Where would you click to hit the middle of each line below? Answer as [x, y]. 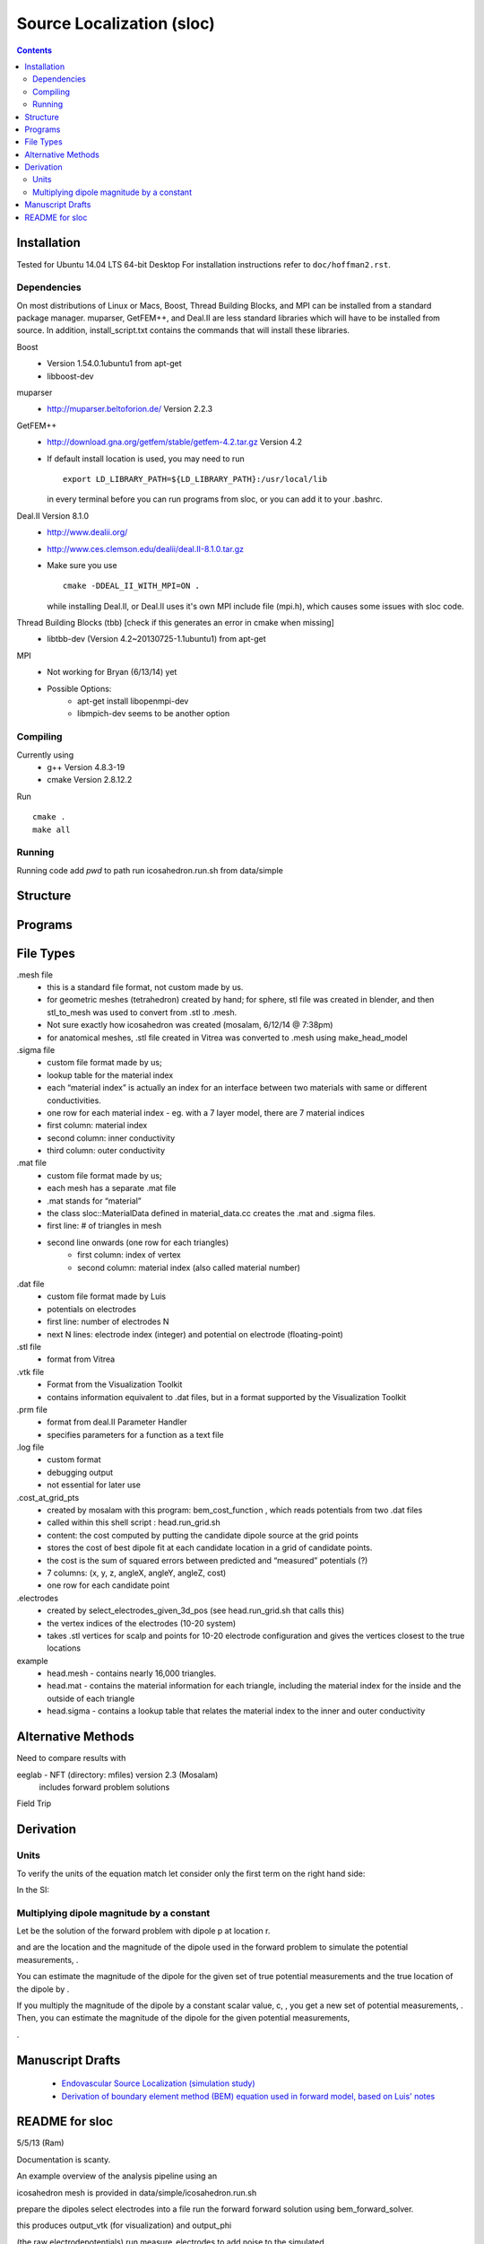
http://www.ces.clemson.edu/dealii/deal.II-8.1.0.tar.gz [145, 548]
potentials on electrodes [91, 1309]
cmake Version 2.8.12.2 [90, 780]
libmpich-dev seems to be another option [154, 714]
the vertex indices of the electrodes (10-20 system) [142, 1623]
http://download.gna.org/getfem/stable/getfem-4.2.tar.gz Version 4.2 [174, 442]
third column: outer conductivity [106, 1151]
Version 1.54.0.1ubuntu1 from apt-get [115, 364]
